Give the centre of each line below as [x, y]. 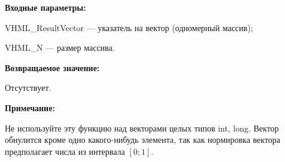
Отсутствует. [28, 88]
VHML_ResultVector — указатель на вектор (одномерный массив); [129, 27]
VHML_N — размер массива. [60, 48]
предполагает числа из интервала [65, 151]
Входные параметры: [46, 7]
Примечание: [30, 107]
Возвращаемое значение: [52, 67]
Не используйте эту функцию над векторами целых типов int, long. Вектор [142, 128]
